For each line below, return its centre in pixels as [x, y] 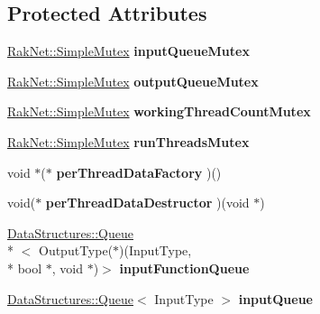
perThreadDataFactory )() [139, 172]
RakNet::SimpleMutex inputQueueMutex [128, 51]
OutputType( [76, 250]
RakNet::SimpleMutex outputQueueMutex [133, 81]
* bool [25, 268]
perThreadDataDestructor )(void [147, 203]
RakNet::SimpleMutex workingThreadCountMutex [159, 111]
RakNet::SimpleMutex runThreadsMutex [128, 141]
